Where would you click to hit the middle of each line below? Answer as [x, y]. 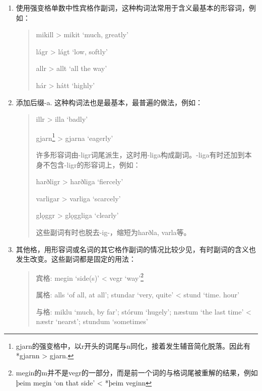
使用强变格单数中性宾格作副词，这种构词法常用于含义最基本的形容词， [132, 8]
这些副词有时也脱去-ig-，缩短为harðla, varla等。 [113, 232]
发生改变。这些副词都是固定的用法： [76, 259]
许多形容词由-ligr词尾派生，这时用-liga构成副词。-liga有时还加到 [140, 154]
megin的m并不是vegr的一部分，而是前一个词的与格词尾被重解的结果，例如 [137, 372]
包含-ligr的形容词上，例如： [95, 164]
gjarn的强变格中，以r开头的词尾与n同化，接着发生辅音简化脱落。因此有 [133, 345]
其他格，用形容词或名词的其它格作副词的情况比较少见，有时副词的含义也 [136, 249]
